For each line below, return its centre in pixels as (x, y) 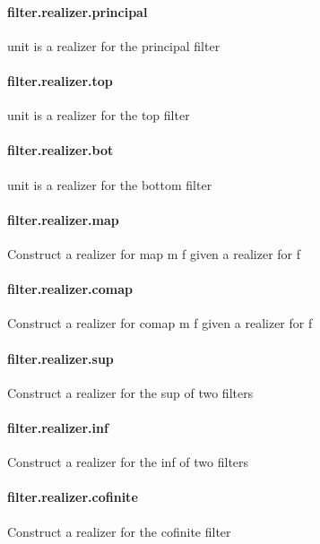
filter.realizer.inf (58, 427)
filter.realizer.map (63, 219)
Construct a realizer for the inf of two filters (128, 462)
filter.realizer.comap (70, 289)
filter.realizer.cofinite (73, 497)
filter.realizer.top (60, 80)
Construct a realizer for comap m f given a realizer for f (160, 323)
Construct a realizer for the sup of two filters (130, 392)
